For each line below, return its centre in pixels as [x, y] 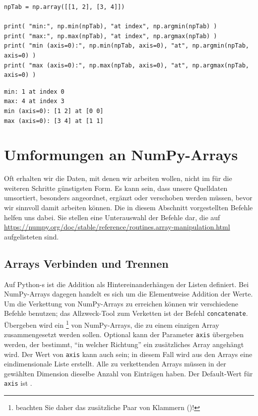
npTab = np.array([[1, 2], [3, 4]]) [64, 7]
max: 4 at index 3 [34, 101]
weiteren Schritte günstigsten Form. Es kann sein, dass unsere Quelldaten [116, 188]
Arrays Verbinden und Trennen [86, 263]
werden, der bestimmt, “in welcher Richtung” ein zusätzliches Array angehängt [124, 344]
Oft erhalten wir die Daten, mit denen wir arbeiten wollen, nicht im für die [118, 178]
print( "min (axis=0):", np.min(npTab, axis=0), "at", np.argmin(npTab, [127, 46]
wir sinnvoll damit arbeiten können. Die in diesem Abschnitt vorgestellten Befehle [129, 208]
